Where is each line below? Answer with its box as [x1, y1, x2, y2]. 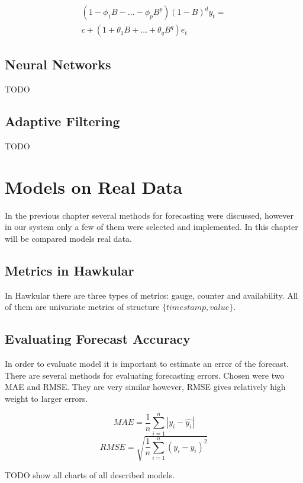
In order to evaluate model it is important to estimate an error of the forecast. [5, 357, 289, 370]
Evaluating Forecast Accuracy [5, 330, 191, 348]
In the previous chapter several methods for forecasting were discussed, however [5, 209, 294, 221]
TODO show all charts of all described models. [5, 469, 175, 481]
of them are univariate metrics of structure [5, 300, 160, 313]
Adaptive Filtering [5, 112, 120, 130]
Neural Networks [5, 55, 111, 73]
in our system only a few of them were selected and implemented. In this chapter [5, 220, 298, 233]
